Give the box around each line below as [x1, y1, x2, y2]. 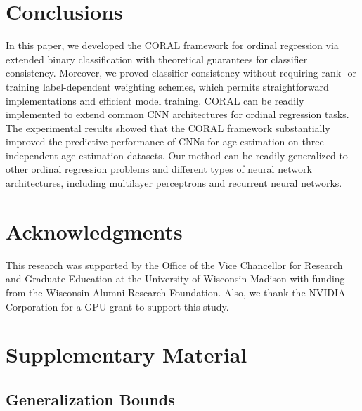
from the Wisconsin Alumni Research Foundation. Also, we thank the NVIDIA [6, 285, 346, 299]
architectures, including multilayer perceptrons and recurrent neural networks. [6, 176, 342, 190]
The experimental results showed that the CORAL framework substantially [6, 120, 330, 135]
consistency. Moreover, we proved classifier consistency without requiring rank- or [6, 65, 356, 80]
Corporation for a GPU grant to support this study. [6, 299, 229, 313]
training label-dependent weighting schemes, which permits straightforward [6, 79, 329, 93]
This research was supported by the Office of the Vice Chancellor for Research [6, 257, 343, 272]
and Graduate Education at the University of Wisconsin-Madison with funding [6, 271, 345, 286]
